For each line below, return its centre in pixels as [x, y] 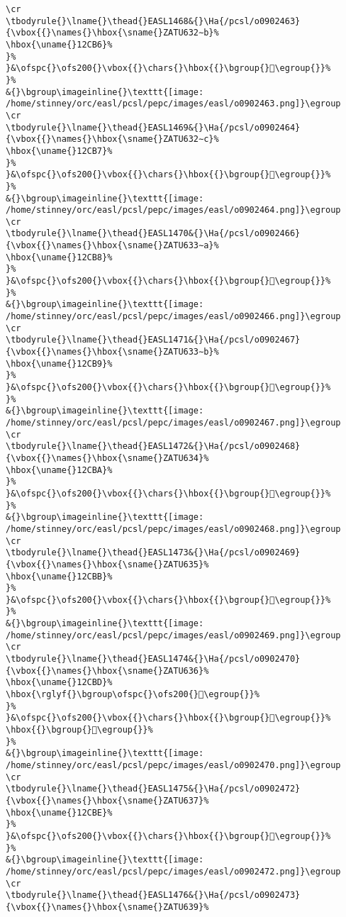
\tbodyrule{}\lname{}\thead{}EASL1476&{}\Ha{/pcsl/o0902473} [153, 895]
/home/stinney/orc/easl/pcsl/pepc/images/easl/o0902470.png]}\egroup [173, 765]
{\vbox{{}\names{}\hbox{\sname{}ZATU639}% [107, 907]
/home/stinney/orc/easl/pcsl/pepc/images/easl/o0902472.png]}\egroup [173, 871]
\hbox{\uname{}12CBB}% [59, 576]
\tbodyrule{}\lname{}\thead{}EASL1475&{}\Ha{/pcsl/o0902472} [153, 789]
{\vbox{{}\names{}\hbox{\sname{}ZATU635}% [107, 564]
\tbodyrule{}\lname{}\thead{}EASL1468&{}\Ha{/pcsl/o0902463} [153, 21]
